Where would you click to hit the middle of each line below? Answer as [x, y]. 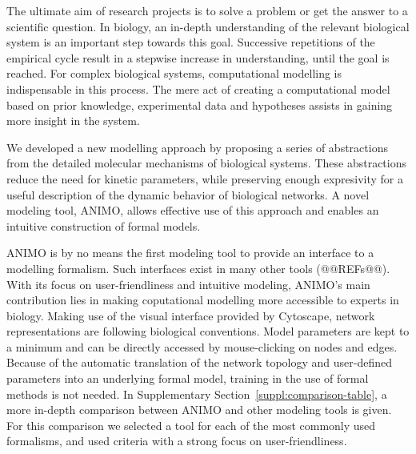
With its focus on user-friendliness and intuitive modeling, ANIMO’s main [188, 284]
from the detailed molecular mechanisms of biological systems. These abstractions [207, 163]
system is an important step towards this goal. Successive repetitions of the [191, 42]
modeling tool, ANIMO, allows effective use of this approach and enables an [193, 210]
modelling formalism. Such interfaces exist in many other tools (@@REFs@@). [198, 268]
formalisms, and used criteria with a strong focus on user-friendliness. [177, 441]
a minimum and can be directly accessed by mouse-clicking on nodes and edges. [202, 346]
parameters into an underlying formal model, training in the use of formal [188, 378]
